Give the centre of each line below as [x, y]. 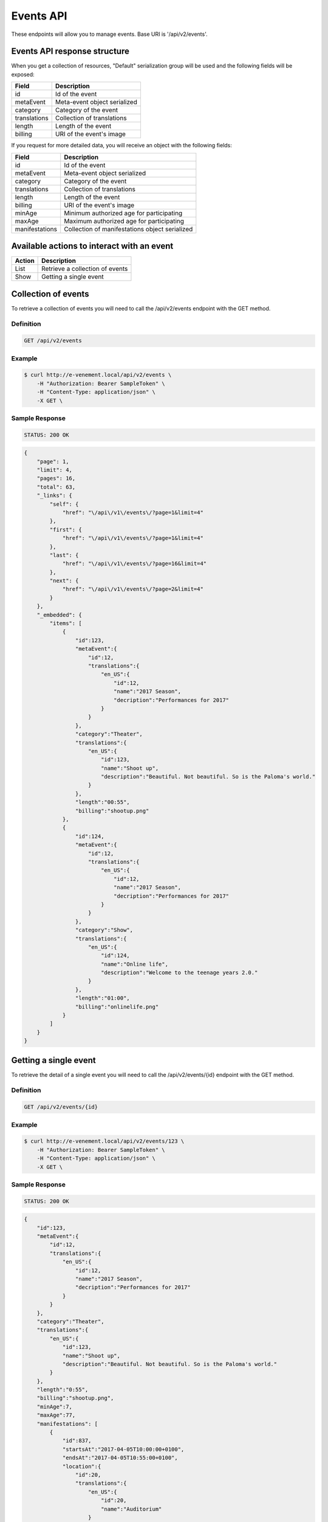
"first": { [66, 529]
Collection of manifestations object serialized [128, 229]
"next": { [64, 581]
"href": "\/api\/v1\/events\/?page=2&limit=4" [133, 589]
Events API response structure [70, 51]
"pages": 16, [56, 479]
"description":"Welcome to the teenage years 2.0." [179, 973]
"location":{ [82, 1466]
